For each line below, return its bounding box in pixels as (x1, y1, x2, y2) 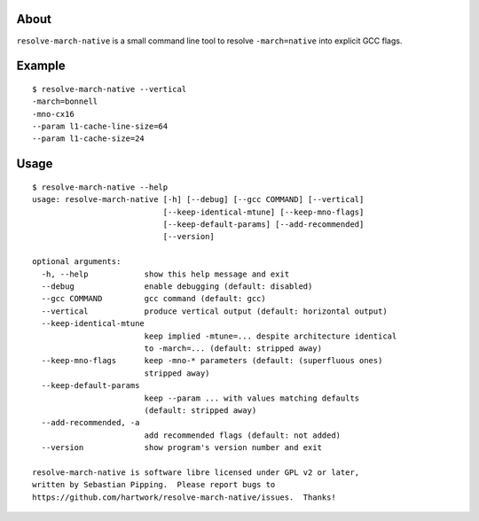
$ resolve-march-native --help (32, 182, 169, 192)
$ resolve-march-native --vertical (32, 84, 187, 94)
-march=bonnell (32, 97, 98, 106)
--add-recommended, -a (41, 417, 140, 428)
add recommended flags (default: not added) (144, 430, 342, 440)
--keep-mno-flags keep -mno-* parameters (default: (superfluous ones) (41, 355, 383, 366)
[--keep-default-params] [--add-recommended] (162, 220, 365, 229)
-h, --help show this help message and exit (41, 268, 290, 279)
